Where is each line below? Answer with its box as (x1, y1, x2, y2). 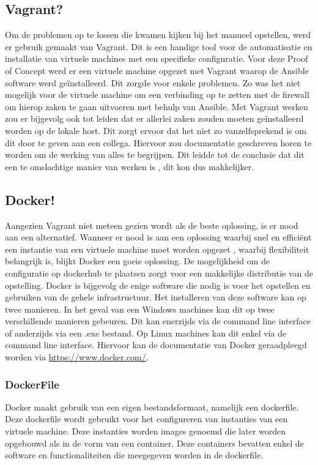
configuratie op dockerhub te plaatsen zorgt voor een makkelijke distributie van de (5, 266, 313, 279)
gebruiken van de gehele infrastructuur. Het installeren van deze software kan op (5, 291, 306, 303)
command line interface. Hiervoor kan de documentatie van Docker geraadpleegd (5, 338, 307, 351)
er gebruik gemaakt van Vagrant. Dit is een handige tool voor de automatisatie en (5, 40, 312, 53)
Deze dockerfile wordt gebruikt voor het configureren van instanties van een (5, 412, 288, 425)
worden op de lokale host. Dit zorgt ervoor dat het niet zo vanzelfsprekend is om (5, 124, 306, 136)
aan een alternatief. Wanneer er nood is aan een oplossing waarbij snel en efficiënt (5, 231, 312, 244)
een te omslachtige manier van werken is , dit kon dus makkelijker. (5, 160, 254, 173)
